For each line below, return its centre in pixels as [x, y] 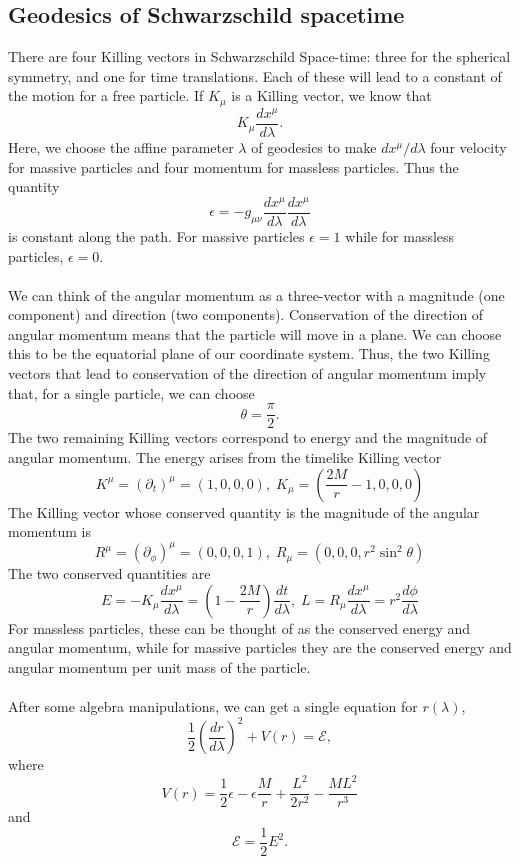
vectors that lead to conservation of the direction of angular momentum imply [247, 373]
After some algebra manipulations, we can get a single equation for [213, 706]
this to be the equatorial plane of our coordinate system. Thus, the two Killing [249, 353]
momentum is [49, 531]
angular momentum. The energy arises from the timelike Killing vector [225, 456]
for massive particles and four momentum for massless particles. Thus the [233, 166]
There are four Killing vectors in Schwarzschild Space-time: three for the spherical [259, 56]
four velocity [468, 146]
